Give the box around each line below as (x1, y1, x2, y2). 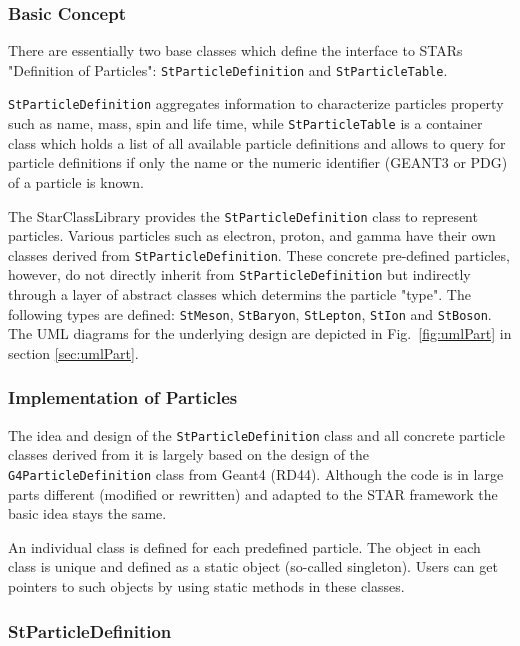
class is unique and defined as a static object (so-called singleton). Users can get (8, 556, 498, 577)
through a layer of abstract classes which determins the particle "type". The (8, 284, 471, 305)
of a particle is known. (8, 171, 144, 192)
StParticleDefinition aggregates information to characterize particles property (8, 93, 504, 114)
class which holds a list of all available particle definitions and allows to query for (8, 132, 506, 153)
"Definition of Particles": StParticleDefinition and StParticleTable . (8, 59, 448, 80)
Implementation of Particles (8, 385, 238, 410)
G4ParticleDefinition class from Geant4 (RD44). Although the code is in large (8, 464, 504, 485)
